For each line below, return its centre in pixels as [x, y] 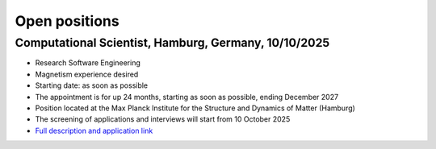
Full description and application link [94, 130]
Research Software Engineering [88, 63]
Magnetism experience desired [87, 74]
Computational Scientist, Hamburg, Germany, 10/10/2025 [172, 43]
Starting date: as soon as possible [92, 85]
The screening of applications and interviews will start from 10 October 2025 [163, 119]
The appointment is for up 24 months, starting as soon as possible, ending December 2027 [187, 97]
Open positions [67, 21]
